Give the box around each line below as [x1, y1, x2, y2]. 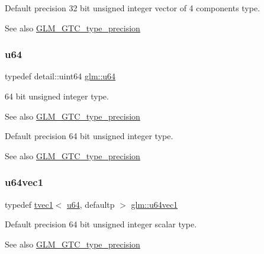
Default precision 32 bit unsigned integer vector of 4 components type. [5, 2, 260, 14]
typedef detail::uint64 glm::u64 [5, 70, 116, 82]
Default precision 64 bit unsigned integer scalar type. [5, 218, 197, 230]
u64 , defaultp [67, 198, 115, 210]
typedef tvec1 [5, 198, 53, 210]
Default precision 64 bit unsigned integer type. [5, 130, 173, 142]
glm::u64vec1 [131, 198, 178, 210]
